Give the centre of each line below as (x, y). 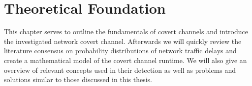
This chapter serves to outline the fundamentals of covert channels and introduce (126, 32)
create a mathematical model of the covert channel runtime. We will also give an (126, 60)
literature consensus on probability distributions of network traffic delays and (120, 51)
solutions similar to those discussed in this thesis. (78, 79)
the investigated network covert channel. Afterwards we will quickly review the (123, 41)
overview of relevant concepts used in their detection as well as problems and (120, 70)
